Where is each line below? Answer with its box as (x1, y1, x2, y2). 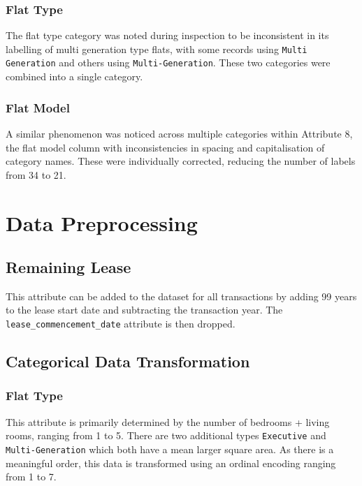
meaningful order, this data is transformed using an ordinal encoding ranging (6, 455, 336, 470)
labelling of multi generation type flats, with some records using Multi (6, 41, 307, 56)
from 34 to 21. (6, 167, 66, 182)
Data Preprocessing (6, 208, 198, 237)
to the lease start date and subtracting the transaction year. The (6, 302, 283, 317)
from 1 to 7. (6, 469, 57, 484)
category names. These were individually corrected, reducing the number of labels (6, 154, 356, 168)
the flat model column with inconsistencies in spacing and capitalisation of (6, 140, 325, 154)
